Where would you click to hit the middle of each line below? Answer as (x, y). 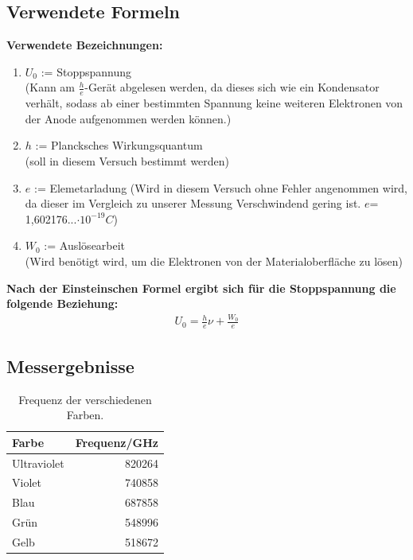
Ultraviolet (38, 463)
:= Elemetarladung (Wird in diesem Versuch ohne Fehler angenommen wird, (220, 187)
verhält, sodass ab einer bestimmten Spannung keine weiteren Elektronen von (214, 103)
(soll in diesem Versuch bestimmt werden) (127, 161)
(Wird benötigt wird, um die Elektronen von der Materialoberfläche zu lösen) (214, 261)
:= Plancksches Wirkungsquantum (119, 145)
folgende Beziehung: (62, 303)
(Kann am (50, 87)
